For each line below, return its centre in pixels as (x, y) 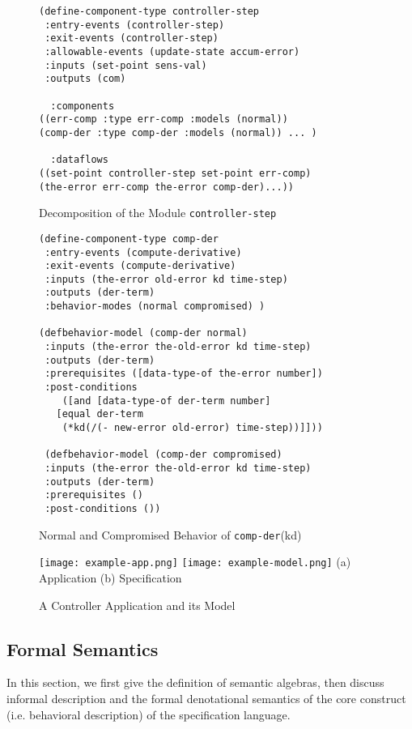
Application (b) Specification (110, 577)
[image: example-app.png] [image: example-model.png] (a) (195, 562)
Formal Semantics (83, 648)
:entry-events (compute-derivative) (143, 252)
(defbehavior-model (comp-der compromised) (164, 455)
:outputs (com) (85, 79)
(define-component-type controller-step (149, 11)
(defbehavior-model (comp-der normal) (143, 333)
